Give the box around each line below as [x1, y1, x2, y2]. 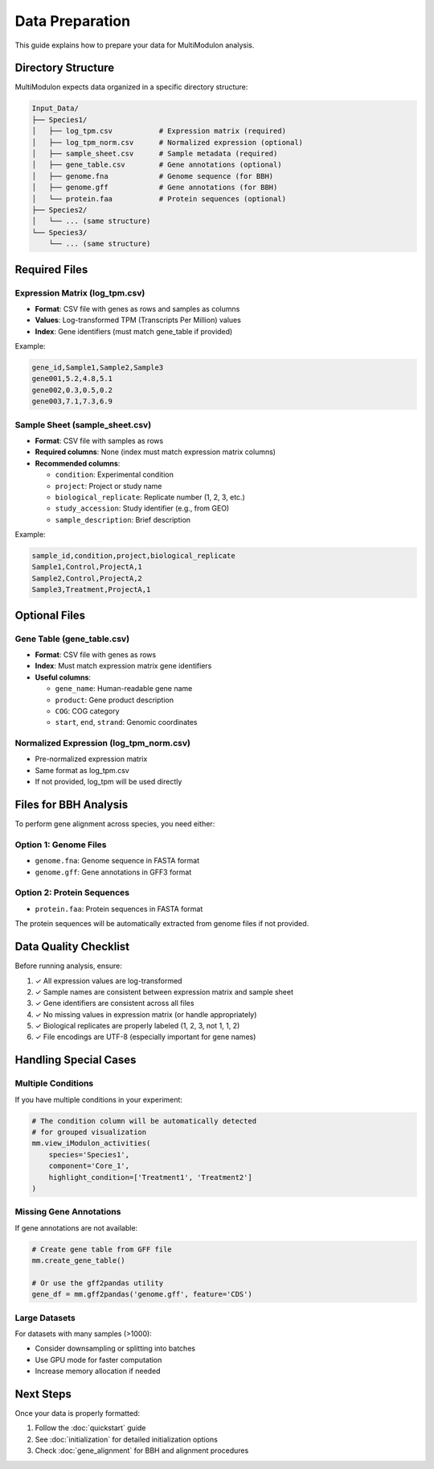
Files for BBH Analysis [14, 798, 129, 812]
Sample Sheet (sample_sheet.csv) [14, 419, 152, 430]
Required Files [14, 263, 88, 276]
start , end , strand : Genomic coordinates [55, 718, 198, 727]
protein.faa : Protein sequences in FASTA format [35, 904, 203, 913]
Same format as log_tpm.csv [35, 765, 130, 775]
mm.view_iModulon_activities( [31, 1139, 151, 1148]
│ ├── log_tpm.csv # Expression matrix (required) [31, 126, 287, 136]
